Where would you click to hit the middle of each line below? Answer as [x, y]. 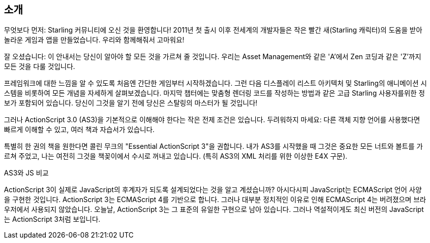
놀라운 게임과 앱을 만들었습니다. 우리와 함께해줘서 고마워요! [94, 40]
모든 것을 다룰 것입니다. [40, 67]
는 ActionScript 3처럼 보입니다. [52, 219]
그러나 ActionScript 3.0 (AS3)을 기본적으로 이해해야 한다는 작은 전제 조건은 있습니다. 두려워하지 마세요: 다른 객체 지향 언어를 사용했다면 [212, 120]
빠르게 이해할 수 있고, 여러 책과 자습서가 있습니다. [79, 130]
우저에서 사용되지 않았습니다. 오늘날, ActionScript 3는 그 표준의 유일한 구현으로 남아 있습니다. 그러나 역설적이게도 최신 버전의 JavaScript [214, 209]
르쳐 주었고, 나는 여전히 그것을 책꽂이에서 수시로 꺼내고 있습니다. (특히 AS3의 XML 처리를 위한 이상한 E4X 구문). [176, 156]
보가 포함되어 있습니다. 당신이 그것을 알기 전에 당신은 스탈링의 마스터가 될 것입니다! [131, 103]
